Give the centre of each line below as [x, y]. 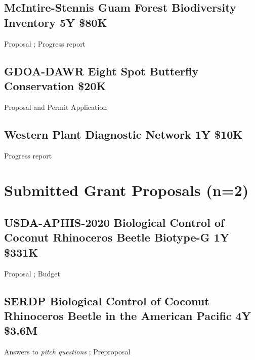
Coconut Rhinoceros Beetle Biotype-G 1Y [117, 237]
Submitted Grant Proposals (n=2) [126, 190]
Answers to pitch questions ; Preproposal [67, 352]
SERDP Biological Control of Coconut [107, 301]
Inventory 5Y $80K [56, 22]
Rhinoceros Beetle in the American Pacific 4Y [127, 315]
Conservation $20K [55, 85]
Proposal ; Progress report [45, 43]
